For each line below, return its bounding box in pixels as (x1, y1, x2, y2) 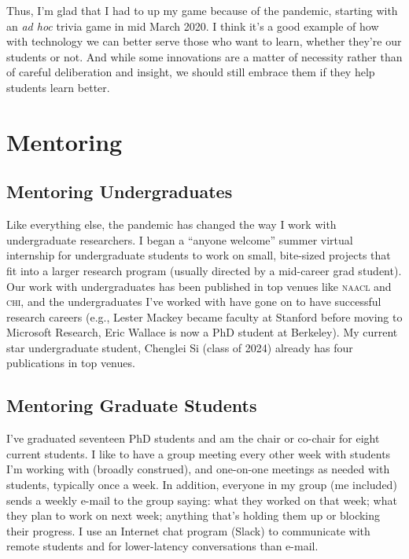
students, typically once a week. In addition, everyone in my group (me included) (6, 476, 397, 493)
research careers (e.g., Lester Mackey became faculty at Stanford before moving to (6, 308, 403, 325)
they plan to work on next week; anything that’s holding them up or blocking (6, 507, 381, 524)
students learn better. (6, 79, 110, 95)
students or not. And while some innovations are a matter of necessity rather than (6, 48, 403, 64)
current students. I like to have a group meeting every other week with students (6, 445, 391, 462)
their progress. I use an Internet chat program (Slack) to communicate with (6, 522, 370, 539)
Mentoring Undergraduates (6, 179, 233, 204)
